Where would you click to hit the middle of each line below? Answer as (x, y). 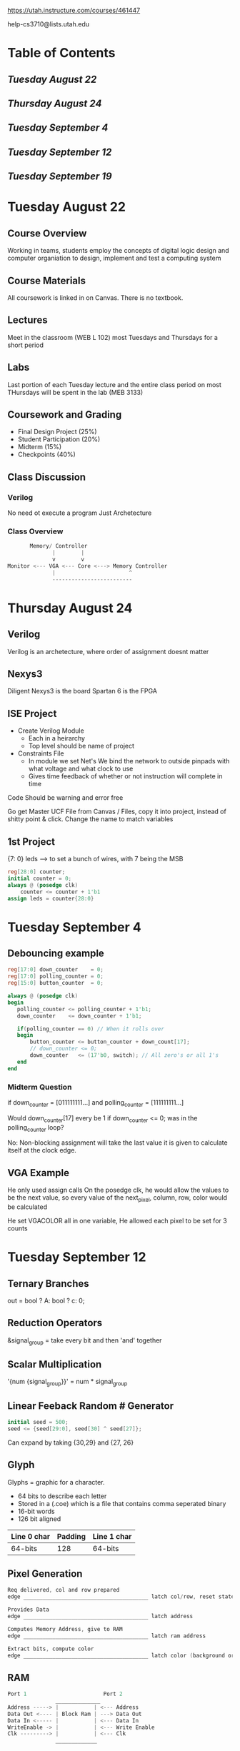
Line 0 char (30, 1536)
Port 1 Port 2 (65, 1694)
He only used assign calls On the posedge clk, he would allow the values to (118, 1190)
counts (17, 1228)
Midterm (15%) (40, 447)
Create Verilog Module (51, 731)
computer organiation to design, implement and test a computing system (114, 258)
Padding (71, 1536)
